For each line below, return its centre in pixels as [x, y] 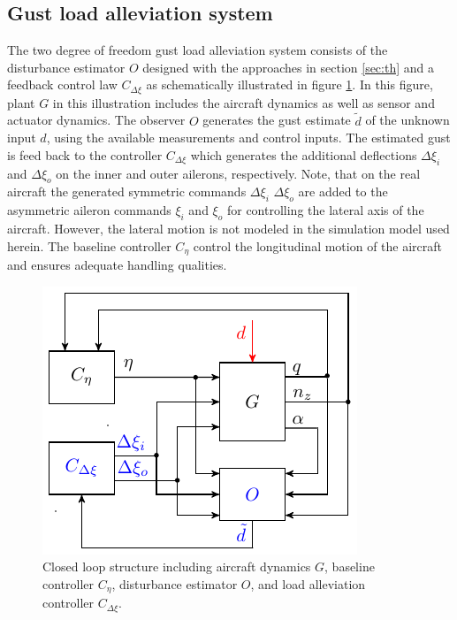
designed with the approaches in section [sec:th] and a [289, 67]
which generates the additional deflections [304, 154]
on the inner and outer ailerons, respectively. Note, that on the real [238, 173]
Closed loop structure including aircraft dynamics [177, 566]
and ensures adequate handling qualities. [117, 265]
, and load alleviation [308, 583]
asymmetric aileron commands [89, 210]
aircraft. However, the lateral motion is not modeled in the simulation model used [228, 229]
